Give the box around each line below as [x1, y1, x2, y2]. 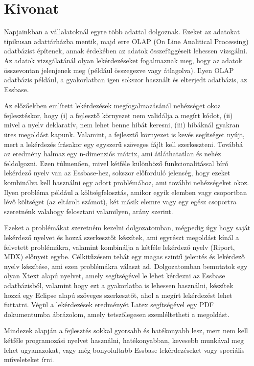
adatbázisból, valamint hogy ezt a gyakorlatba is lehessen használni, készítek [4, 280, 233, 290]
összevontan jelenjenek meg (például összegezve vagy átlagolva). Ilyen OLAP [4, 65, 234, 75]
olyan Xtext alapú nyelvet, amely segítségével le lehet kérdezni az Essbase [4, 270, 225, 281]
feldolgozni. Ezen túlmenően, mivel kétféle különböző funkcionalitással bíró [4, 158, 229, 168]
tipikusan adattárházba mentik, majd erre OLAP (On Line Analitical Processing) [4, 36, 249, 46]
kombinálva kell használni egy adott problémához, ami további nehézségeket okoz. [4, 177, 249, 188]
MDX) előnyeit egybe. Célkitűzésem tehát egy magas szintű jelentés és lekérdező [4, 251, 245, 262]
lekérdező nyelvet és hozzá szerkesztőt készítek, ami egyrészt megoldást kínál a [4, 232, 239, 242]
